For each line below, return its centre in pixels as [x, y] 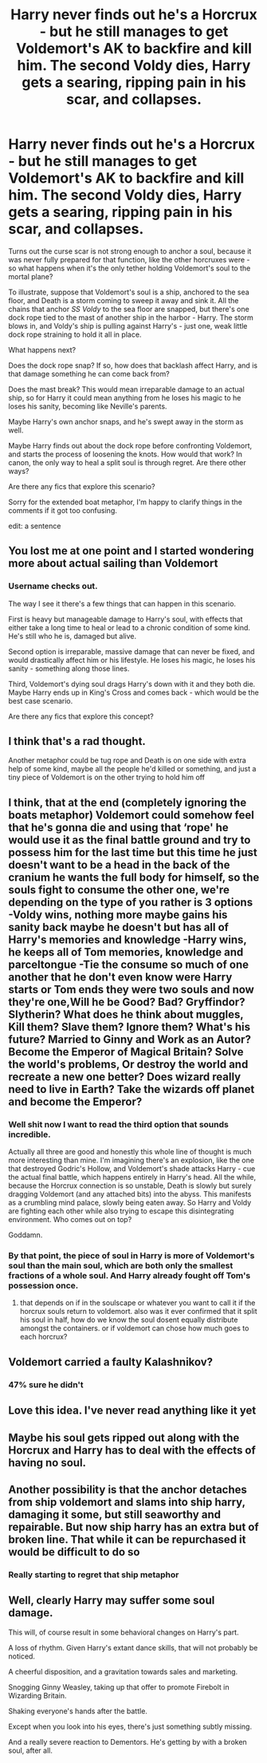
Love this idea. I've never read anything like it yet [132, 1411]
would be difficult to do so [74, 1552]
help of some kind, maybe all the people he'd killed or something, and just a [132, 769]
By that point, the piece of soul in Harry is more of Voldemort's [132, 1256]
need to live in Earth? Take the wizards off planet [132, 1089]
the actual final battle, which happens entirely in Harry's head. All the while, [132, 1177]
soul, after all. [31, 1750]
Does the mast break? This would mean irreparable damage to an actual [126, 389]
